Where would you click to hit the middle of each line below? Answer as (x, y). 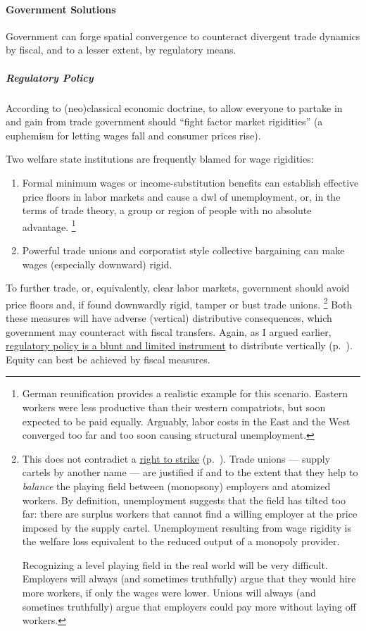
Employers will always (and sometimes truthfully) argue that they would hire (189, 579)
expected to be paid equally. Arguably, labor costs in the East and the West (186, 421)
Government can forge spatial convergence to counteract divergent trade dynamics (183, 36)
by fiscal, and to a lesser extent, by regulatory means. (121, 50)
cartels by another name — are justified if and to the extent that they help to (190, 472)
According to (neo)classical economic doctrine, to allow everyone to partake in (174, 107)
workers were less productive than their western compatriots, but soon (174, 407)
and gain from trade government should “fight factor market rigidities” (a (164, 121)
